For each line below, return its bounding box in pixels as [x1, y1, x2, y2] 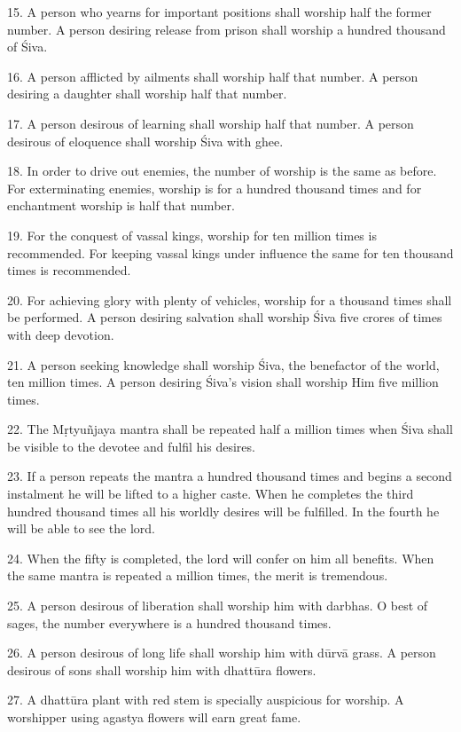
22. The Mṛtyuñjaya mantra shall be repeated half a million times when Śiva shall [7, 420, 453, 438]
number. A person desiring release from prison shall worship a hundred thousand [7, 20, 446, 38]
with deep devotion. [7, 325, 114, 343]
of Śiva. [7, 37, 48, 56]
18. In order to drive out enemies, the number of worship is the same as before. [7, 161, 437, 180]
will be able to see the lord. [7, 519, 155, 538]
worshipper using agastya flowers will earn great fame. [7, 708, 301, 726]
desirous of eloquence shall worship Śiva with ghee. [7, 131, 284, 150]
